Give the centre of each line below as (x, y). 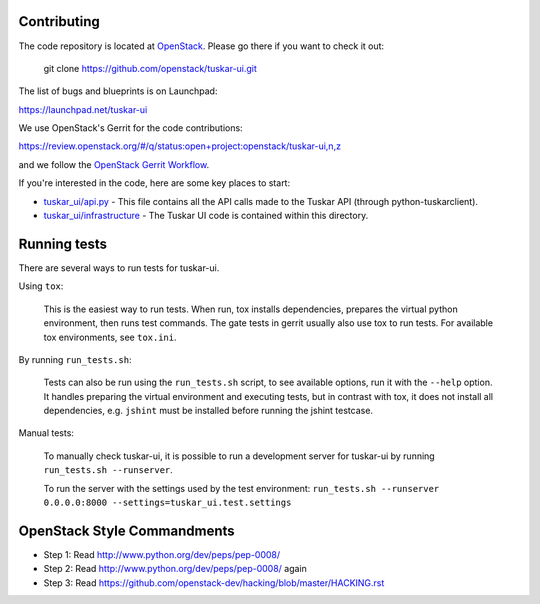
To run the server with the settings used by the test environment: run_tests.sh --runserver (241, 488)
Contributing (59, 21)
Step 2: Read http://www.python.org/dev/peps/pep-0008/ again (175, 569)
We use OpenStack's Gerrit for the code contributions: (131, 128)
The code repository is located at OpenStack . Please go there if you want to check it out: (201, 46)
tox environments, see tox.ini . (110, 337)
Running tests (63, 243)
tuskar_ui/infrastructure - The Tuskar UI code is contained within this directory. (206, 216)
